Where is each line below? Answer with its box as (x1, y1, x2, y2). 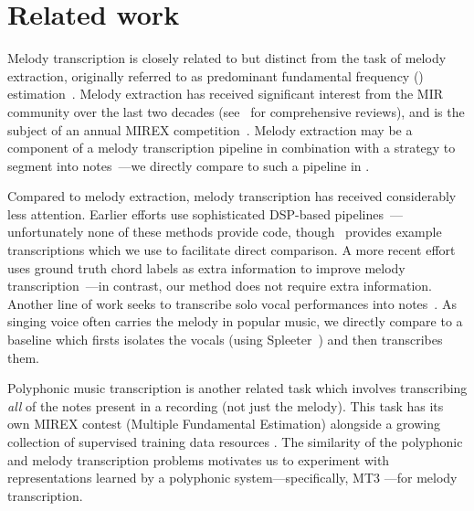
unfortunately (7, 222, 84, 241)
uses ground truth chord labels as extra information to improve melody (7, 258, 406, 277)
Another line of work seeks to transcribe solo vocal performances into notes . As (7, 293, 457, 313)
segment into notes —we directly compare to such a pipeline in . (7, 155, 370, 175)
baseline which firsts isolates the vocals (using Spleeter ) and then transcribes (7, 330, 443, 349)
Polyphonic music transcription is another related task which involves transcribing (7, 378, 468, 398)
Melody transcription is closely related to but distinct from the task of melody (7, 48, 447, 68)
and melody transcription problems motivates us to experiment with (7, 450, 390, 469)
